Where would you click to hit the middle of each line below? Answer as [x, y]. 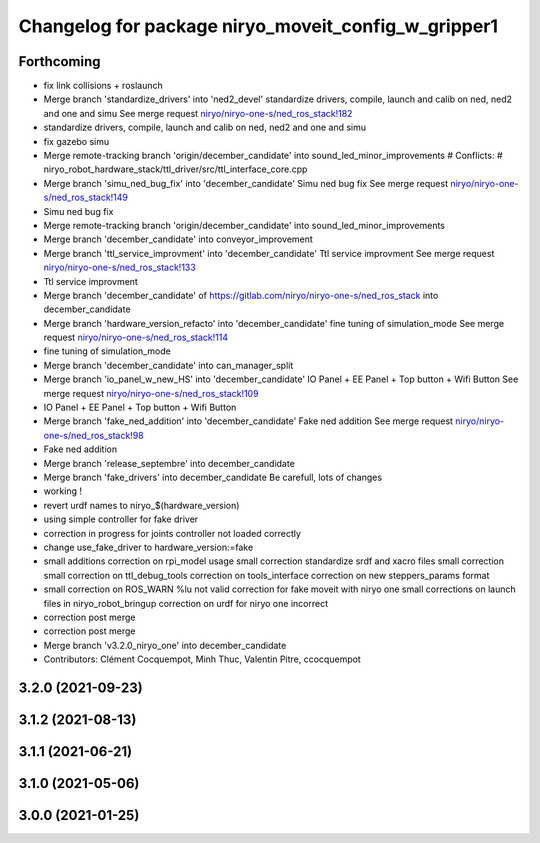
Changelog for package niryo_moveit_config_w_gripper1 [258, 26]
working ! [62, 491]
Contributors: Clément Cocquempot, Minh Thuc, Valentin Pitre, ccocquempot [202, 659]
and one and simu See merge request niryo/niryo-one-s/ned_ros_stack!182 [198, 113]
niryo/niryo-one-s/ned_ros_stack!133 [120, 267]
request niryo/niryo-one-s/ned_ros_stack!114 [136, 337]
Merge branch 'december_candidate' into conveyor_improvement [178, 239]
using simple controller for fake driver [121, 519]
